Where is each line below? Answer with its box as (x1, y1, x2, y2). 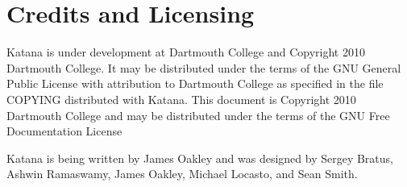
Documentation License (6, 123, 123, 139)
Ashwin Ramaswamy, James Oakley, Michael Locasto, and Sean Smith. (6, 165, 358, 182)
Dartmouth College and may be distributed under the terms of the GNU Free (6, 106, 390, 123)
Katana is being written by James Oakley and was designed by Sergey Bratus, (6, 149, 393, 166)
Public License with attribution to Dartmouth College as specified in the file (6, 75, 384, 92)
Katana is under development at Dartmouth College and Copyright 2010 (6, 44, 365, 60)
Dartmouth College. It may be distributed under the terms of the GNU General (6, 59, 401, 76)
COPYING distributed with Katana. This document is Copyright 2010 (6, 90, 356, 107)
